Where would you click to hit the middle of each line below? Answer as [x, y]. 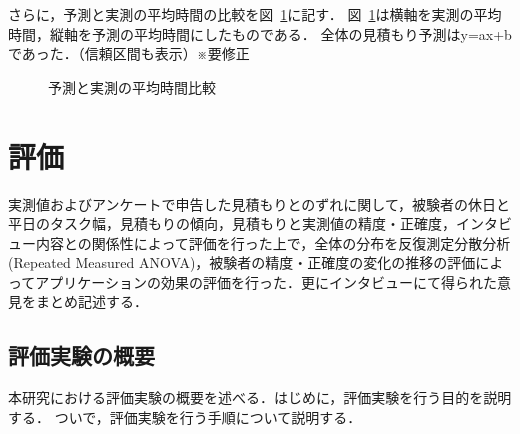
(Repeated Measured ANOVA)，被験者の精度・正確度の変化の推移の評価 [242, 262]
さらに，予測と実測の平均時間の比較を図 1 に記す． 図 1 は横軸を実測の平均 [255, 14]
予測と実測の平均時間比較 [132, 86]
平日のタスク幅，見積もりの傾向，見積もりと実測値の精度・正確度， [232, 223]
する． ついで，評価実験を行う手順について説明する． [185, 416]
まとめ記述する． [91, 301]
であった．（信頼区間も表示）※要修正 [129, 53]
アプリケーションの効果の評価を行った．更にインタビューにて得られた [266, 281]
